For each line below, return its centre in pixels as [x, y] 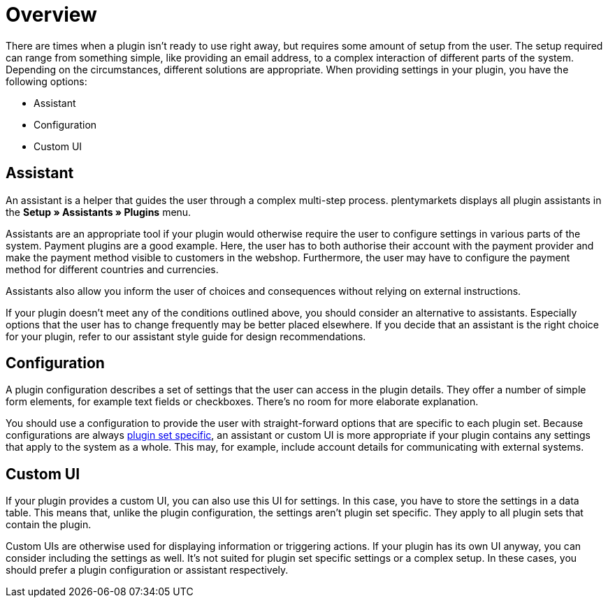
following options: [46, 81]
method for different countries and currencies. [112, 269]
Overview [51, 15]
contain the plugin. [49, 525]
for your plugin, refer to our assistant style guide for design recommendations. [186, 336]
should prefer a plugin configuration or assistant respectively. [147, 570]
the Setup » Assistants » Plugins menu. [99, 212]
